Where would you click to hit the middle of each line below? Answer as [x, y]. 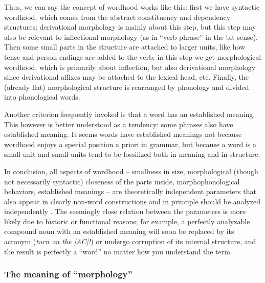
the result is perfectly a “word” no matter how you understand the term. [118, 251]
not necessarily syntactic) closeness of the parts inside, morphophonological [122, 181]
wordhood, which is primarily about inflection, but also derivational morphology [130, 67]
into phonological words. [42, 97]
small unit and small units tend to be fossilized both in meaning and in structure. [132, 154]
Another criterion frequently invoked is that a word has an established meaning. [130, 114]
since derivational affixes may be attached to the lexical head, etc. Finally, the [126, 77]
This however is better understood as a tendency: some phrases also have [119, 124]
